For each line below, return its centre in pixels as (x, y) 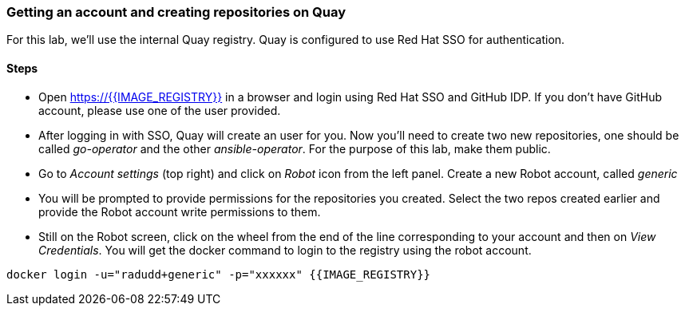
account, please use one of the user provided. (160, 110)
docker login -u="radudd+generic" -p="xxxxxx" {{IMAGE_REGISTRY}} (219, 274)
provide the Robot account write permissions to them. (180, 211)
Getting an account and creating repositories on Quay (176, 12)
